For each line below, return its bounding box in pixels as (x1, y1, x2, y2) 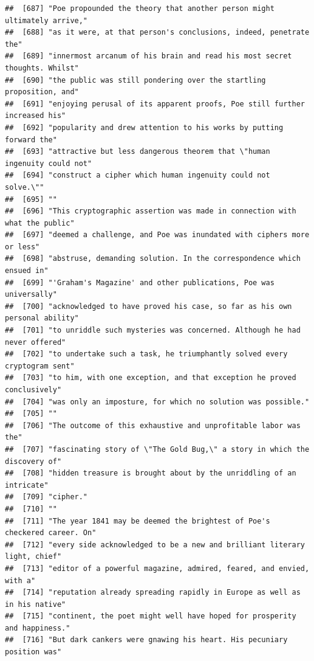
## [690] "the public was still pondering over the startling (5, 75, 266, 85)
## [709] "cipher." (5, 493, 88, 502)
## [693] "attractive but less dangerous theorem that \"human (5, 147, 270, 156)
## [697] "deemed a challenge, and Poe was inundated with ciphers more (5, 230, 310, 240)
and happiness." (5, 623, 70, 632)
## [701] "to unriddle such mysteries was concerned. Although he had (5, 326, 301, 335)
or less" (5, 242, 40, 251)
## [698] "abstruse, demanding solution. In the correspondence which (5, 254, 301, 263)
